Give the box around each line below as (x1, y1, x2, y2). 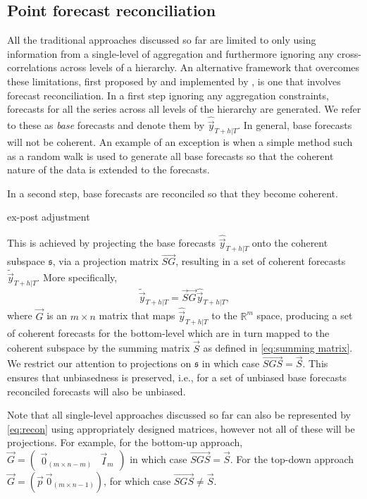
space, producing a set (256, 308, 353, 323)
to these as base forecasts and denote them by (7, 118, 205, 133)
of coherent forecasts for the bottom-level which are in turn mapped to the (7, 325, 330, 340)
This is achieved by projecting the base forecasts (7, 235, 216, 250)
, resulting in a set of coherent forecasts (175, 254, 346, 269)
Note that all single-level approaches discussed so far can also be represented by (7, 407, 351, 422)
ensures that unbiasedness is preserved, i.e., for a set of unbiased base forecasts (7, 369, 347, 384)
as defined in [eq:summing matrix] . (203, 340, 353, 355)
